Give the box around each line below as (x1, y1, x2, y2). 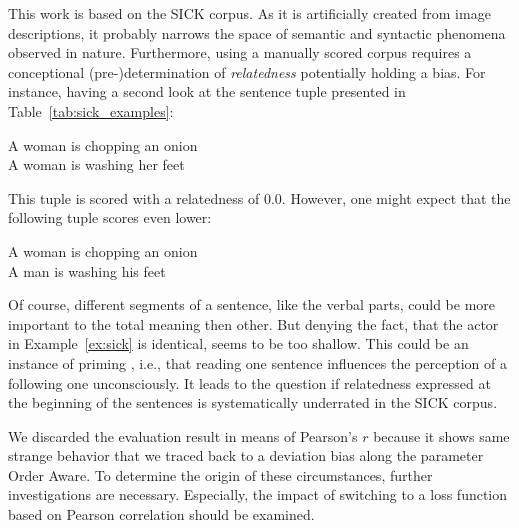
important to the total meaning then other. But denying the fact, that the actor (8, 313, 499, 334)
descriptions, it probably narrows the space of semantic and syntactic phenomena (8, 22, 506, 43)
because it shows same (373, 425, 510, 446)
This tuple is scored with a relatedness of (8, 187, 260, 208)
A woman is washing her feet (8, 154, 185, 175)
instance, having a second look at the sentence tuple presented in (8, 81, 406, 102)
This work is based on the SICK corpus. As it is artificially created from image (8, 3, 491, 23)
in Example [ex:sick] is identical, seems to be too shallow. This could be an (8, 333, 469, 354)
